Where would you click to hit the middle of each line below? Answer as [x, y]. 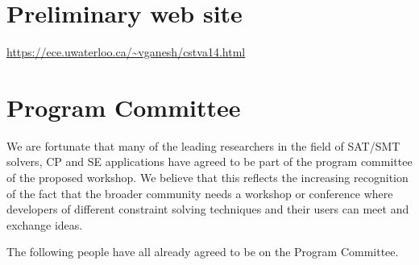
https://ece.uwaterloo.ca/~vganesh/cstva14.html [126, 52]
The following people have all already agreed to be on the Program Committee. [203, 252]
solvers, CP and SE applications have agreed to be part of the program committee [209, 161]
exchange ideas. [45, 224]
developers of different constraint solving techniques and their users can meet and [208, 209]
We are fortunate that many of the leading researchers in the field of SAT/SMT [203, 145]
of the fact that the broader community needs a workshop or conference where [200, 193]
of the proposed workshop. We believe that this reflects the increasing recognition [207, 178]
